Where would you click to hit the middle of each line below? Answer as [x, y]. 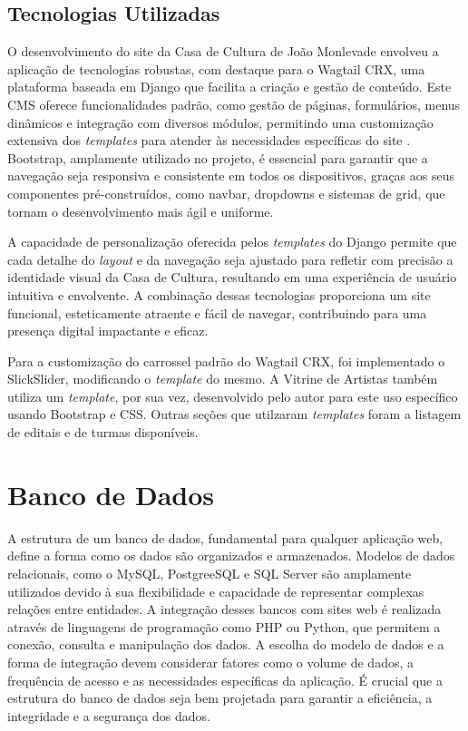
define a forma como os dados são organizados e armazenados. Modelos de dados [231, 556]
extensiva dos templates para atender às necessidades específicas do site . [209, 140]
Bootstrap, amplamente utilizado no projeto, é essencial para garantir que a [218, 157]
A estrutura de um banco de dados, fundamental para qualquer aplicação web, [225, 537]
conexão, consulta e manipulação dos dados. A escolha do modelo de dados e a [226, 644]
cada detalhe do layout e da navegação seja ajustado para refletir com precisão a [230, 259]
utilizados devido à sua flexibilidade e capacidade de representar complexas [216, 591]
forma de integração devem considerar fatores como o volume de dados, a [210, 662]
